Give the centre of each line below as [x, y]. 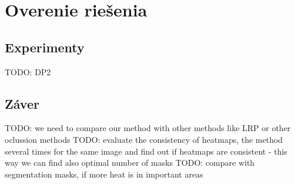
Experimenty [45, 47]
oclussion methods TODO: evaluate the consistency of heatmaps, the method [144, 139]
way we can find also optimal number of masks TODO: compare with [130, 163]
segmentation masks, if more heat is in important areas [104, 174]
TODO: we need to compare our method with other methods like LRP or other [148, 128]
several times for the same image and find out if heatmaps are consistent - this [146, 151]
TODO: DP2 [28, 71]
